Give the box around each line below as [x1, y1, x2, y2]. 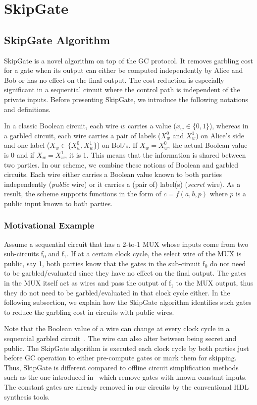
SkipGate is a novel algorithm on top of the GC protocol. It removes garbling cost [4, 55, 254, 65]
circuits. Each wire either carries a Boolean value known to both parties [4, 169, 222, 179]
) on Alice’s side [196, 130, 244, 140]
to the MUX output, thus [176, 278, 254, 288]
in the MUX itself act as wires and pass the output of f [4, 278, 171, 288]
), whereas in [209, 120, 249, 131]
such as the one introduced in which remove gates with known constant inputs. [4, 372, 247, 382]
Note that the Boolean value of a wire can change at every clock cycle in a [4, 323, 230, 334]
